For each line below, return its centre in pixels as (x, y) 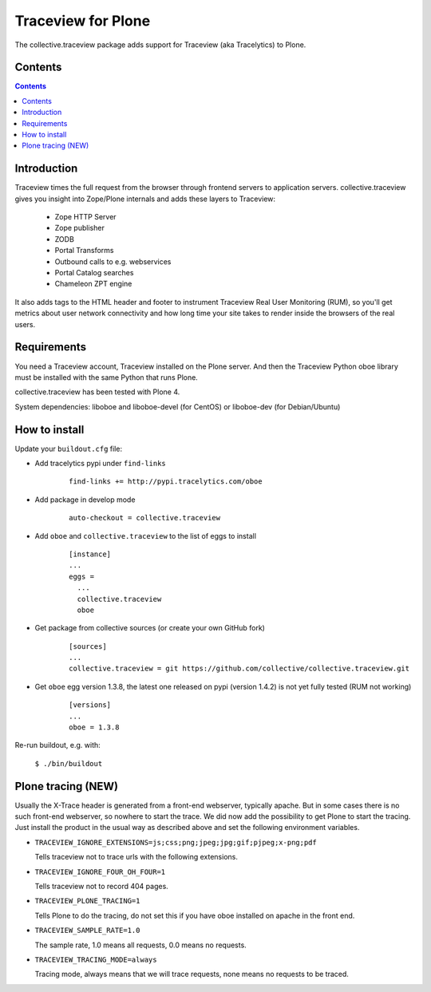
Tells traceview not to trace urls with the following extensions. (136, 857)
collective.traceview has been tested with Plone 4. (97, 392)
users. (25, 324)
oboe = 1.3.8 (94, 727)
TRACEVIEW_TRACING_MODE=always (96, 960)
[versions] (90, 705)
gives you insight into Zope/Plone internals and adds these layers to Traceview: (145, 199)
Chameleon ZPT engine (93, 284)
